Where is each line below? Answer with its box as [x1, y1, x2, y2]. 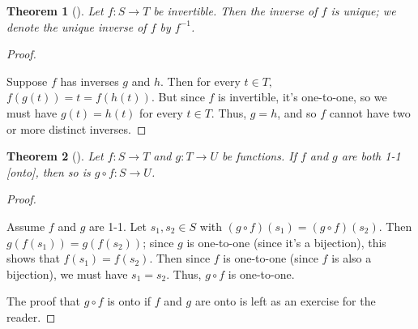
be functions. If [221, 147, 296, 164]
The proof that [6, 293, 81, 310]
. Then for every [160, 72, 241, 89]
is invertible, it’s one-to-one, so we [218, 88, 387, 105]
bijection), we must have [6, 265, 128, 282]
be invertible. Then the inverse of [153, 2, 318, 19]
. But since [151, 88, 205, 105]
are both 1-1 [341, 147, 401, 164]
